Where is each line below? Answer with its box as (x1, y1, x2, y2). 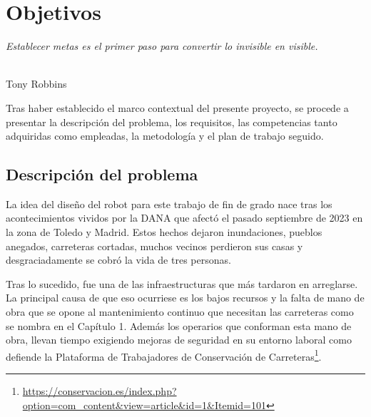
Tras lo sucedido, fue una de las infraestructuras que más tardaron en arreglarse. (6, 276, 358, 291)
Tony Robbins (6, 76, 67, 91)
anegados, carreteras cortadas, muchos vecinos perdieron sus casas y (6, 238, 303, 253)
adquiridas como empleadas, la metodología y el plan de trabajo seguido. (6, 128, 324, 143)
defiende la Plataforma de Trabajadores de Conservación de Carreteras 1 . (6, 346, 322, 364)
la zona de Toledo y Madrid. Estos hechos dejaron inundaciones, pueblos (6, 225, 322, 240)
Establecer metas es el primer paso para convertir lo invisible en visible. (6, 38, 318, 53)
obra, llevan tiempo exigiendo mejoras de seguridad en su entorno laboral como (6, 332, 352, 347)
